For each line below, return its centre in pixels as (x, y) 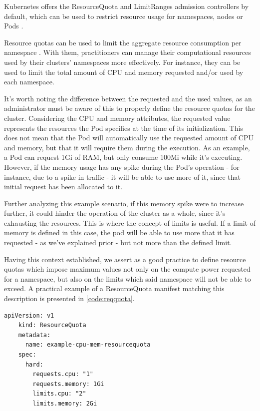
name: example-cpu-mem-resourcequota (88, 345)
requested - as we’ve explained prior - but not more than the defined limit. (118, 242)
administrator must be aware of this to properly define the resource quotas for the (130, 108)
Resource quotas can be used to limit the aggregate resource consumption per (123, 42)
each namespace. (29, 82)
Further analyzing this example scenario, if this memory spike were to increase (124, 203)
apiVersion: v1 (29, 315)
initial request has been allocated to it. (63, 187)
